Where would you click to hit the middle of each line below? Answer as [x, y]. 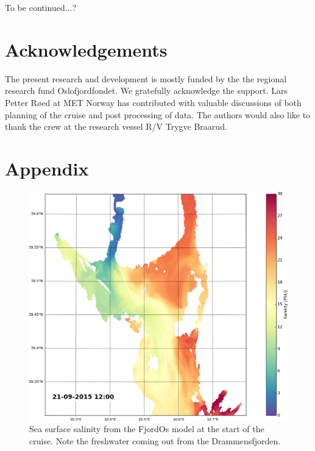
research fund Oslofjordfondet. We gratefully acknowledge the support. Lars [146, 91]
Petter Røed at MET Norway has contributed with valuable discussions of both [153, 102]
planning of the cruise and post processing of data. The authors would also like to [158, 114]
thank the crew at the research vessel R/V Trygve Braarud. [116, 126]
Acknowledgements [86, 49]
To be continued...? [41, 7]
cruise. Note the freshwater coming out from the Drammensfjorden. [155, 440]
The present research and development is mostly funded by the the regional [146, 78]
